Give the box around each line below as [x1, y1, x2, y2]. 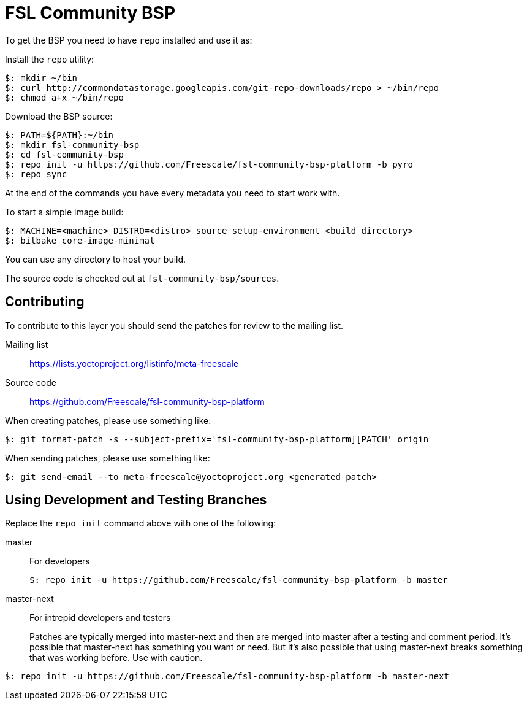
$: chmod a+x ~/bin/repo [5, 92, 124, 102]
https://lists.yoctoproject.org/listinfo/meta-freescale [29, 358, 239, 369]
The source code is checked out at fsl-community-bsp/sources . [5, 272, 279, 283]
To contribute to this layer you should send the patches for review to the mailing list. [5, 320, 344, 331]
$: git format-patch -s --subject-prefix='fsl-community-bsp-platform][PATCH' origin [5, 434, 429, 444]
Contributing [5, 294, 85, 310]
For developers [29, 556, 90, 567]
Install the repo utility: [5, 53, 94, 64]
